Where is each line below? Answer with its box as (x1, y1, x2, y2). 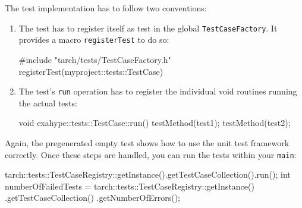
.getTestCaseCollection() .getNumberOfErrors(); (5, 191, 180, 204)
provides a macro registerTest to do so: (18, 33, 169, 46)
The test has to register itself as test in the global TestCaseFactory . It (18, 21, 278, 34)
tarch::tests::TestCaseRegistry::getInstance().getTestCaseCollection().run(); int (5, 168, 291, 181)
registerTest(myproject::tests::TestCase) (18, 65, 163, 77)
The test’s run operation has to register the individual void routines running (18, 85, 297, 97)
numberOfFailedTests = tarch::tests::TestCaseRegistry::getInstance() (5, 179, 254, 192)
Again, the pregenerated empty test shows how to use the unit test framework (5, 136, 290, 149)
